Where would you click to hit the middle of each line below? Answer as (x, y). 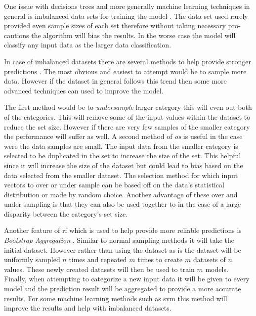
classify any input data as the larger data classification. (88, 45)
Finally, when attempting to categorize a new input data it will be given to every (127, 279)
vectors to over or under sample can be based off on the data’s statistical (114, 185)
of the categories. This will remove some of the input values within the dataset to (127, 116)
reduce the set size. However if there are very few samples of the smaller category (127, 126)
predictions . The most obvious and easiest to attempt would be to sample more (125, 71)
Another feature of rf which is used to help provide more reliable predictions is (123, 230)
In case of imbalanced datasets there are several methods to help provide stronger (128, 61)
